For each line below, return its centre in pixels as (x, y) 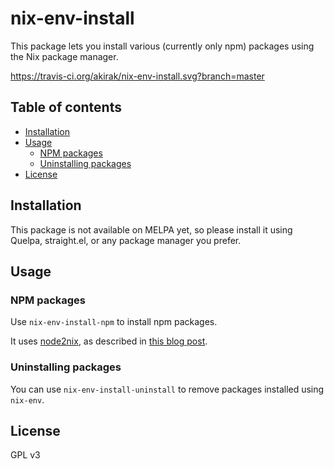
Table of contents (66, 107)
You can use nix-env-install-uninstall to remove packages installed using (167, 389)
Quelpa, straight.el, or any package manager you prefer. (126, 240)
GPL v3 (25, 455)
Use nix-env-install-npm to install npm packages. (114, 322)
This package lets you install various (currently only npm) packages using (162, 46)
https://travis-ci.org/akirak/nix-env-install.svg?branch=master (137, 76)
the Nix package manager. (64, 56)
